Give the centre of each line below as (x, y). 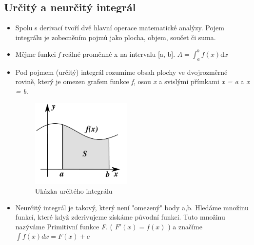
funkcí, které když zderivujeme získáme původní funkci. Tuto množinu (120, 217)
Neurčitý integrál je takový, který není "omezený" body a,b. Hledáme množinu (132, 207)
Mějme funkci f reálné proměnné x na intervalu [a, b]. (95, 54)
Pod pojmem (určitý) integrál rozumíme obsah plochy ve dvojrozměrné (121, 72)
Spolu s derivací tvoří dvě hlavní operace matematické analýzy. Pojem (120, 28)
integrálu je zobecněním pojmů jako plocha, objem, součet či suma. (116, 37)
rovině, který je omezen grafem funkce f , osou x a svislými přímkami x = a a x (132, 81)
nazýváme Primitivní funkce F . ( (64, 226)
